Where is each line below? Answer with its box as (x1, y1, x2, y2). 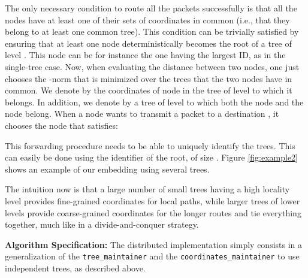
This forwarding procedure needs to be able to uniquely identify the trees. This (5, 139, 295, 152)
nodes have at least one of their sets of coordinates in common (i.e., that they (5, 13, 290, 26)
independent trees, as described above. (5, 261, 146, 274)
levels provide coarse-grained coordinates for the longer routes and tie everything (5, 206, 301, 219)
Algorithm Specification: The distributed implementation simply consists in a (5, 238, 303, 250)
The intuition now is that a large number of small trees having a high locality (5, 183, 290, 195)
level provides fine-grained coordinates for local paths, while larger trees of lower (5, 194, 300, 207)
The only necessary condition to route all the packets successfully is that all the (5, 2, 297, 14)
